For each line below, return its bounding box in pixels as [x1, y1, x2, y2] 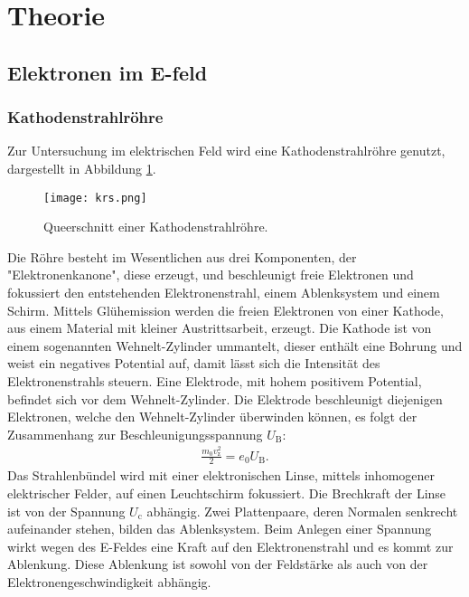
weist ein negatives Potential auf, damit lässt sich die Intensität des [7, 354, 380, 373]
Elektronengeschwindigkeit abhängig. [7, 573, 211, 592]
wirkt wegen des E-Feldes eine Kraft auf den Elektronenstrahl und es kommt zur [7, 536, 454, 555]
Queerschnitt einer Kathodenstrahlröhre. [43, 217, 268, 236]
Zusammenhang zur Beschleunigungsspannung [7, 424, 263, 443]
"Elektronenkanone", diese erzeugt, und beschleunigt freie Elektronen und [7, 265, 414, 284]
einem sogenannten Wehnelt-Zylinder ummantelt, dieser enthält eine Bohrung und [7, 336, 463, 355]
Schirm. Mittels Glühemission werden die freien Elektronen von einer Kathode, [7, 300, 444, 319]
